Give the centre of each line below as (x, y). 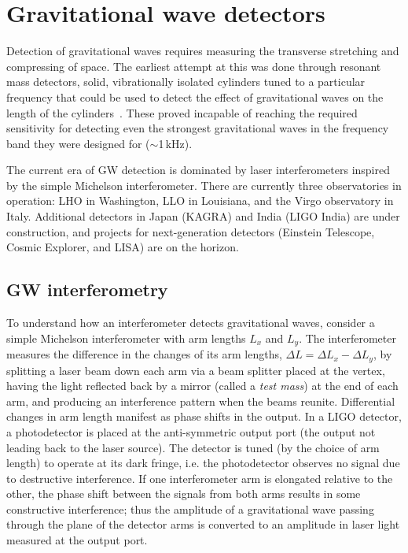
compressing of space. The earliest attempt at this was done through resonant (194, 66)
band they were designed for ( (78, 143)
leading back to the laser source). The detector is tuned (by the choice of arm (193, 447)
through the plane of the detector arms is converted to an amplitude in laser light (203, 524)
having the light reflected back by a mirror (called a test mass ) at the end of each (202, 386)
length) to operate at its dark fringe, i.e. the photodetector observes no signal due (203, 463)
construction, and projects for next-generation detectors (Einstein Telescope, (191, 231)
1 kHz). (175, 143)
